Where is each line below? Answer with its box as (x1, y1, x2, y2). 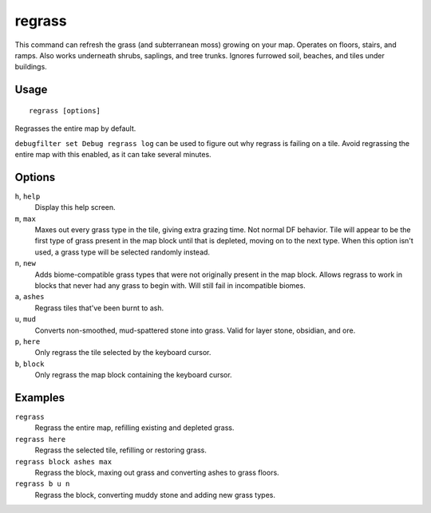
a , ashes (14, 292, 45, 302)
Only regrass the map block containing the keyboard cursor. (34, 370, 232, 380)
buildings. (14, 62, 47, 72)
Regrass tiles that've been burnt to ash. (34, 303, 164, 313)
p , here (14, 336, 41, 346)
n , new (14, 258, 36, 268)
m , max (14, 214, 36, 223)
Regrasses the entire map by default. (14, 124, 136, 133)
